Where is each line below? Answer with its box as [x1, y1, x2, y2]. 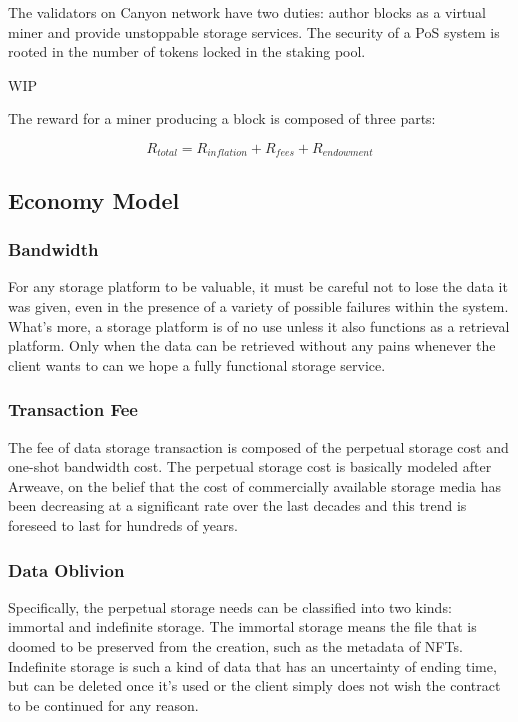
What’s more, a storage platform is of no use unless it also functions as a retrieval [8, 315, 510, 336]
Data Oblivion [8, 557, 125, 582]
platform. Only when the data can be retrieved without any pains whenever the [8, 335, 496, 356]
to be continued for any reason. [8, 694, 199, 715]
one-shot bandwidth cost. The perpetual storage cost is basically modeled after [8, 456, 492, 477]
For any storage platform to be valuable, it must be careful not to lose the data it [8, 276, 508, 297]
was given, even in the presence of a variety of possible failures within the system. [8, 296, 509, 317]
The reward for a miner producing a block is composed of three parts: [8, 108, 436, 129]
